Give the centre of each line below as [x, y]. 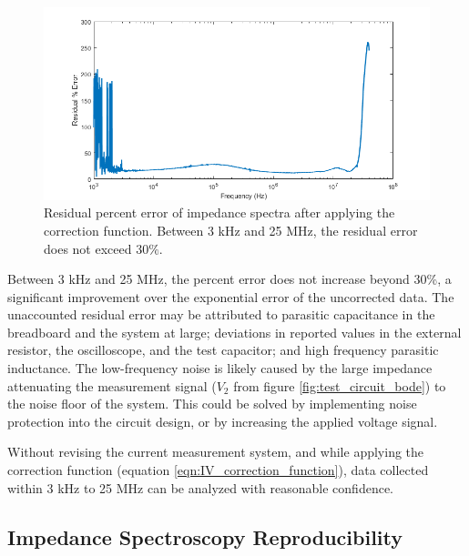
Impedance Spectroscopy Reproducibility [205, 536]
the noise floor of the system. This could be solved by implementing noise [212, 404]
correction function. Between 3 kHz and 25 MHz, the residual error [231, 230]
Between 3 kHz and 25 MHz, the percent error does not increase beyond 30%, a [229, 279]
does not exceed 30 [97, 248]
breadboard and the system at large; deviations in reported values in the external [234, 332]
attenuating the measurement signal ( [112, 385]
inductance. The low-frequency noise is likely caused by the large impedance [220, 368]
